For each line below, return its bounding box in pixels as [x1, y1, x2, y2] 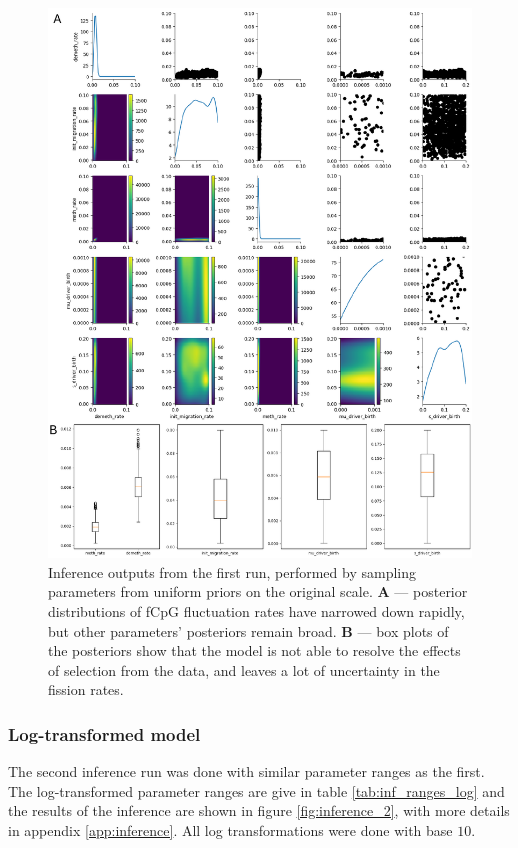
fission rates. [48, 679, 124, 700]
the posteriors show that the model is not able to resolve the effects [48, 640, 461, 661]
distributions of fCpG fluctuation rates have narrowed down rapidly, [48, 601, 465, 622]
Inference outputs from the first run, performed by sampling [48, 561, 417, 582]
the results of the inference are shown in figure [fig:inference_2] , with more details [8, 800, 510, 821]
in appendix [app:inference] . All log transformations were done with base [8, 820, 453, 841]
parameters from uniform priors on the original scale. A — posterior [48, 581, 468, 602]
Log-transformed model [8, 721, 201, 746]
